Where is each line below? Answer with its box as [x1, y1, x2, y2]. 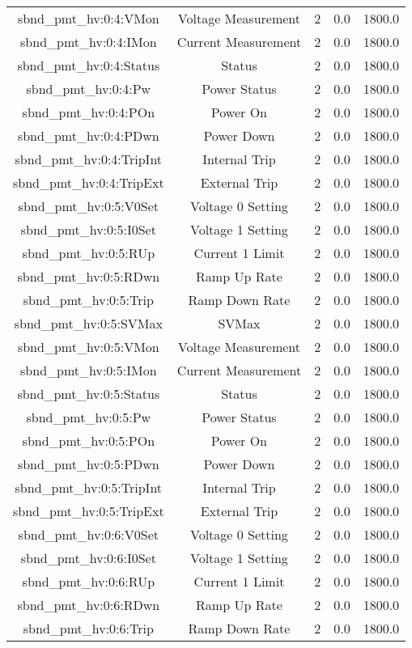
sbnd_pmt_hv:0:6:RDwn [17, 595, 160, 614]
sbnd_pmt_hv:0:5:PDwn [17, 455, 159, 473]
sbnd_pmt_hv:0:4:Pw [26, 79, 151, 98]
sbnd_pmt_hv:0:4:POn [22, 103, 155, 121]
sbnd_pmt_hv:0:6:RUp [22, 572, 155, 591]
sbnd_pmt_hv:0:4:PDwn [17, 126, 159, 145]
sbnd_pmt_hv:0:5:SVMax [14, 314, 163, 332]
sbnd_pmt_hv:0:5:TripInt [15, 478, 163, 497]
